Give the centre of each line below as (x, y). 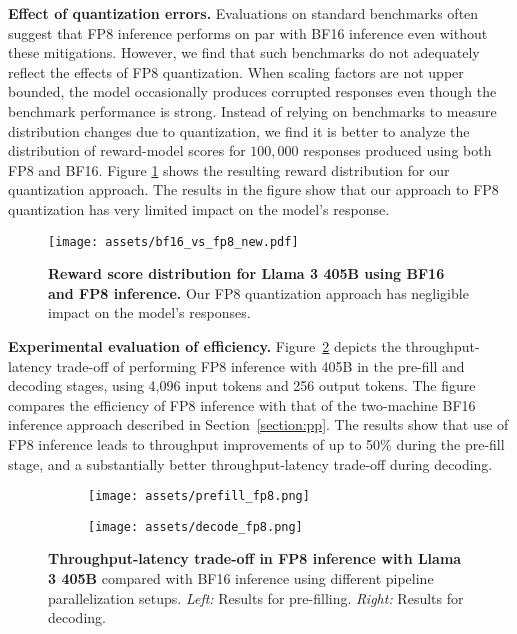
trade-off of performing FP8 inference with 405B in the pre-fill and (260, 365)
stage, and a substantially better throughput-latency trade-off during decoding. (250, 463)
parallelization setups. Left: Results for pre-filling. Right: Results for (256, 597)
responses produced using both (397, 150)
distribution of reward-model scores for (127, 150)
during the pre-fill (450, 443)
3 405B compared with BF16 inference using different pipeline (241, 578)
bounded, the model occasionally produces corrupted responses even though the (252, 91)
